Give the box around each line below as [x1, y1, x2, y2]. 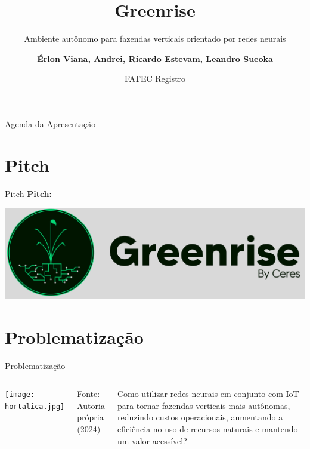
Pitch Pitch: [5, 187, 52, 199]
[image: [5, 390, 35, 399]
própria [77, 411, 104, 423]
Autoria [77, 399, 105, 411]
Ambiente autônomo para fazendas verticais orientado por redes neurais [24, 32, 286, 45]
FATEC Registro [124, 72, 186, 85]
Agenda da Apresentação [5, 117, 96, 130]
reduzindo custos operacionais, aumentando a [117, 411, 283, 423]
